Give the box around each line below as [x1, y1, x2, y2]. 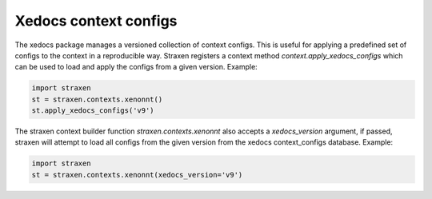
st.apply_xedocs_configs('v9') [31, 106, 155, 115]
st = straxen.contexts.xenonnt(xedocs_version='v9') [31, 170, 243, 179]
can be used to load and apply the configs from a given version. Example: [14, 62, 258, 72]
